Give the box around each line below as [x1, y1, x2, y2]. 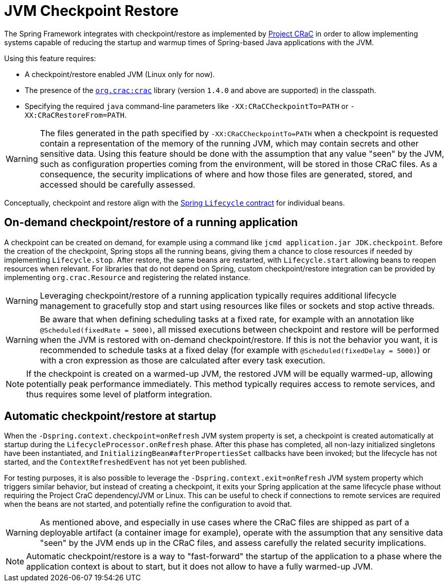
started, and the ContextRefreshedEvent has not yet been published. [4, 457, 247, 467]
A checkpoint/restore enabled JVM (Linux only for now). [25, 69, 215, 79]
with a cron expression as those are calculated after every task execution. [40, 355, 326, 365]
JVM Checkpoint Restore [4, 2, 179, 20]
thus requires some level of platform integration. [26, 389, 212, 399]
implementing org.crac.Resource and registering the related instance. [4, 272, 250, 282]
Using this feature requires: [4, 53, 96, 63]
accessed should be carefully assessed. [40, 179, 195, 190]
